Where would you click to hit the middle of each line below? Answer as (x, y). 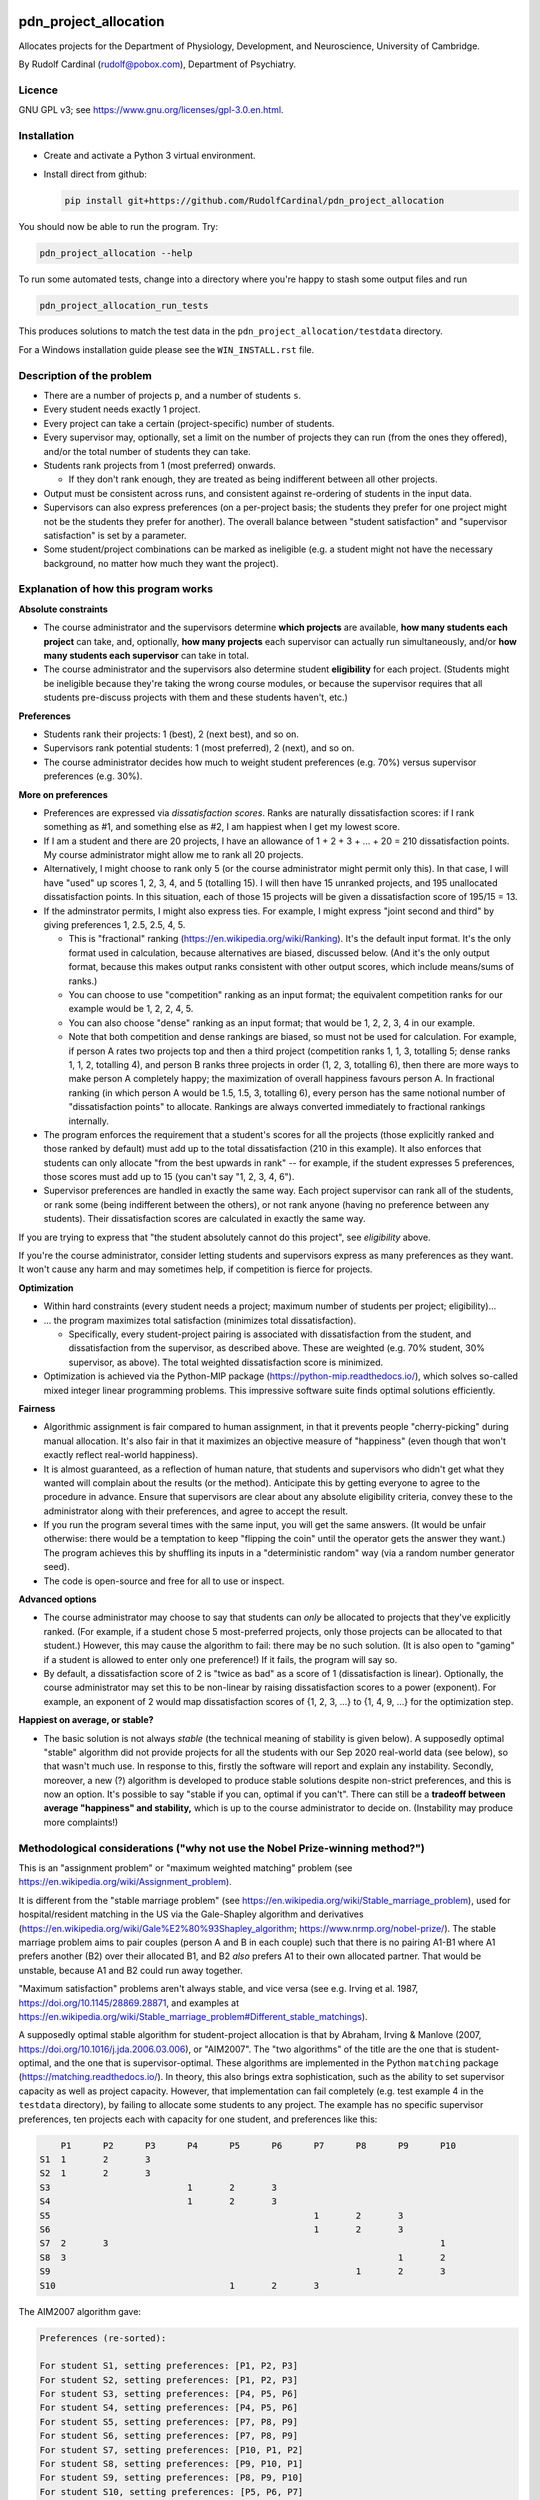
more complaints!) (81, 1822)
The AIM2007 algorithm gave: (80, 2311)
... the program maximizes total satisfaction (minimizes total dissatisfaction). (200, 1320)
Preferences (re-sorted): (103, 2338)
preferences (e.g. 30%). (93, 776)
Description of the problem (85, 375)
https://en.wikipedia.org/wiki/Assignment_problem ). (125, 1882)
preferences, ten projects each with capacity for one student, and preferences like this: (198, 2119)
